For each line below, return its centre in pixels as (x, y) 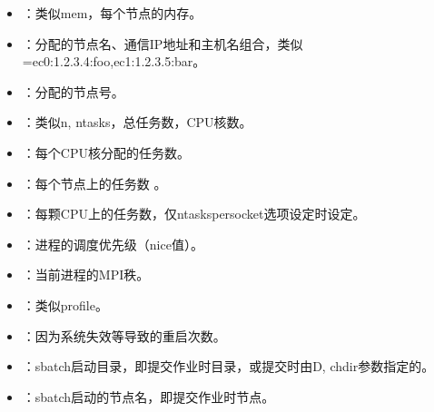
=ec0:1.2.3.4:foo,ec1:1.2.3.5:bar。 (114, 61)
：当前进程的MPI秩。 (86, 275)
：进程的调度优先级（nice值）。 (113, 244)
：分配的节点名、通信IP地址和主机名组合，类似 (163, 43)
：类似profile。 (65, 304)
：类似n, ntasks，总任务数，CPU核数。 (137, 122)
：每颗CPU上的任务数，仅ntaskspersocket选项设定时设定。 (194, 214)
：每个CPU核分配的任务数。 (106, 152)
